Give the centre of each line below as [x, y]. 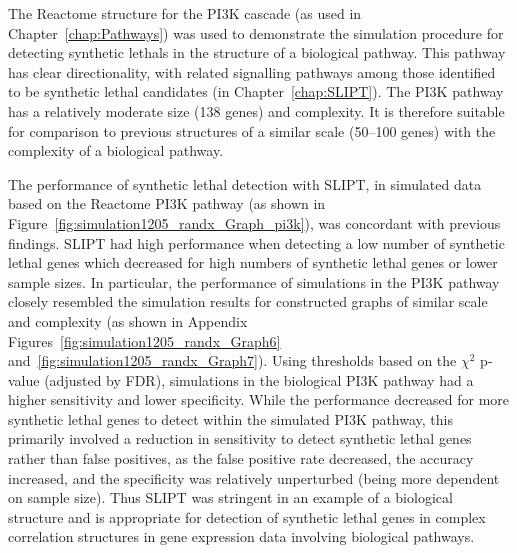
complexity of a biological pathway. [116, 150]
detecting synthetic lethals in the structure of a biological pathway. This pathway [257, 52]
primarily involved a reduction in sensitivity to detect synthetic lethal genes [240, 438]
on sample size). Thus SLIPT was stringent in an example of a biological [230, 497]
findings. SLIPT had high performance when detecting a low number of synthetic [256, 242]
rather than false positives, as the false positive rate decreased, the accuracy [241, 458]
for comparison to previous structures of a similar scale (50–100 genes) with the [252, 130]
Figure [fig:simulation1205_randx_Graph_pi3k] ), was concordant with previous [254, 222]
